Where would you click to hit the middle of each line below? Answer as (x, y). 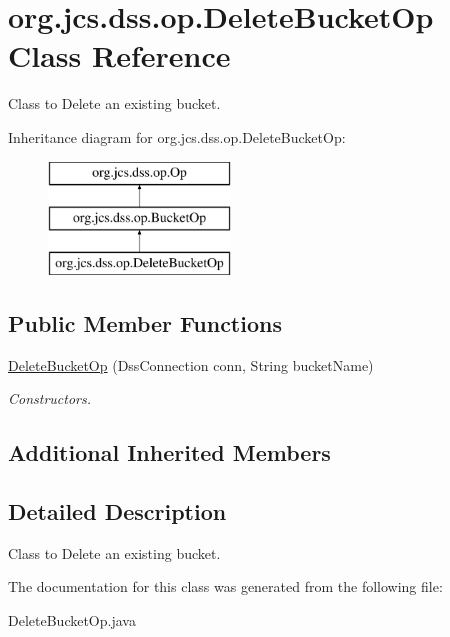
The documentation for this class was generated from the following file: (225, 586)
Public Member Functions (145, 322)
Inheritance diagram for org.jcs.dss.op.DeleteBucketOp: (177, 136)
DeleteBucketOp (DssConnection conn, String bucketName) (191, 364)
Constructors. (50, 398)
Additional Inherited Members (169, 452)
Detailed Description (117, 511)
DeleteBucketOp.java (72, 620)
